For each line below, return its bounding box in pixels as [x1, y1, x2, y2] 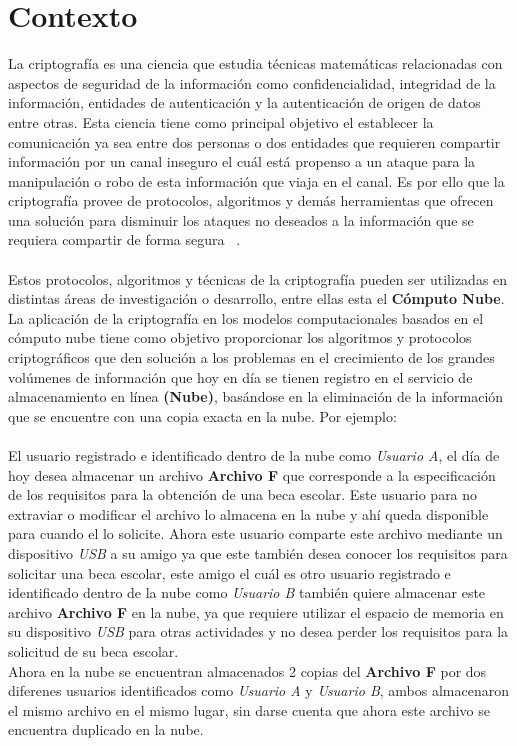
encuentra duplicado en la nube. [8, 719, 204, 740]
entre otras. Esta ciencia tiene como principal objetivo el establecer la [8, 111, 434, 132]
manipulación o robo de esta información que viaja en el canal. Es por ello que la [8, 170, 505, 191]
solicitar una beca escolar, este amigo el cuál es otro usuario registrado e [8, 562, 451, 583]
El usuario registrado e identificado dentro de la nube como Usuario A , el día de [8, 445, 500, 465]
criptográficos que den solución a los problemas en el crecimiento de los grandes [8, 347, 495, 368]
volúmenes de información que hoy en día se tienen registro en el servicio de [8, 366, 473, 387]
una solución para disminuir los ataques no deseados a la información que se [8, 209, 474, 230]
